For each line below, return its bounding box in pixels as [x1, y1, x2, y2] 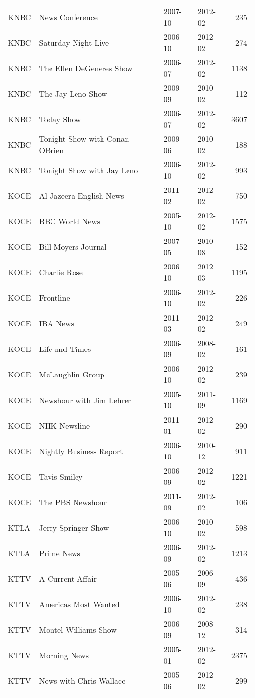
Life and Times [39, 343, 91, 354]
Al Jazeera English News [39, 189, 124, 201]
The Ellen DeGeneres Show [39, 62, 133, 74]
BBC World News [39, 215, 101, 227]
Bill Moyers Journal [39, 241, 107, 252]
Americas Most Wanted [39, 598, 120, 610]
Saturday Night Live [39, 36, 109, 48]
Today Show [39, 113, 81, 125]
